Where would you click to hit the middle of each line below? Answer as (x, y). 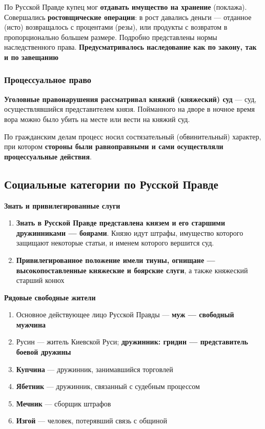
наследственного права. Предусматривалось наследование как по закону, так (130, 47)
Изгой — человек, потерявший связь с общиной (92, 421)
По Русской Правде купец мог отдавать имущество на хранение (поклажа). (126, 7)
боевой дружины (44, 352)
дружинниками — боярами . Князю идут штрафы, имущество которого (130, 232)
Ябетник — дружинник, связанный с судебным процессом (108, 386)
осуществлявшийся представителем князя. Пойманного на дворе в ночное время (129, 109)
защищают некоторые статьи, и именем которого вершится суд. (115, 243)
